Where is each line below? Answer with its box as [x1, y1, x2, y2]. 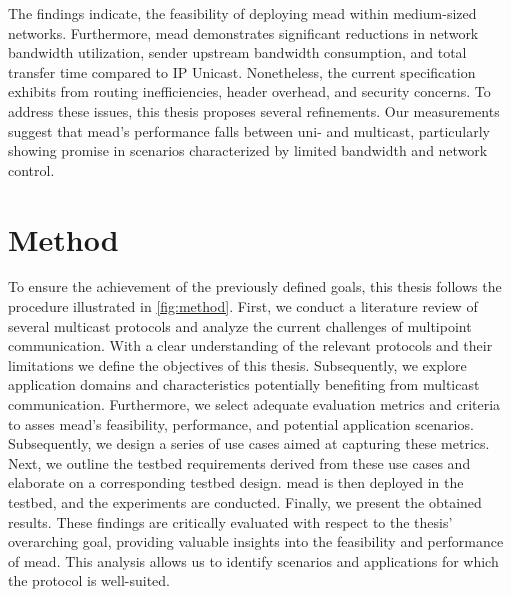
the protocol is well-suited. [8, 570, 170, 591]
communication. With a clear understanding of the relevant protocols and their [8, 335, 493, 356]
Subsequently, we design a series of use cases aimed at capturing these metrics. [8, 433, 490, 454]
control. [8, 159, 55, 180]
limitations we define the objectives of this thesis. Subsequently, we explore [8, 354, 467, 375]
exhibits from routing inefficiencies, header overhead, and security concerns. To [8, 81, 491, 102]
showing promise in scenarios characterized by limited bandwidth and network [8, 140, 488, 161]
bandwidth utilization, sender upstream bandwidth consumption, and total [8, 42, 467, 63]
